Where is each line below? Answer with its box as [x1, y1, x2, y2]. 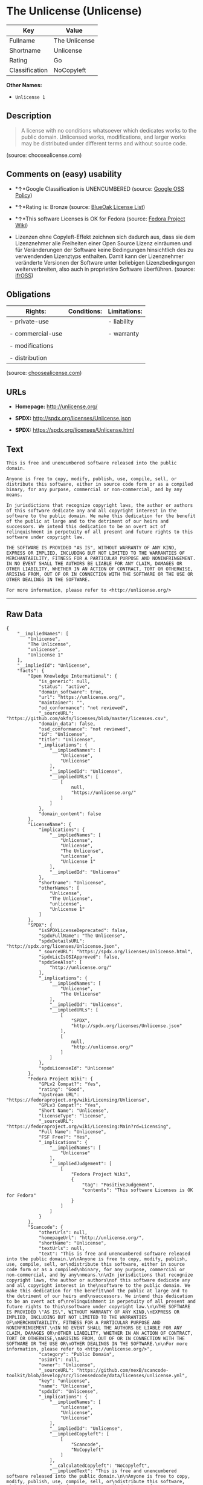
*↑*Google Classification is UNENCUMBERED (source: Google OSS [14, 185, 184, 192]
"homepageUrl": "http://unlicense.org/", [38, 1234, 145, 1241]
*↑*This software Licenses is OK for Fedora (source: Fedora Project [14, 215, 185, 222]
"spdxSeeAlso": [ [38, 959, 83, 965]
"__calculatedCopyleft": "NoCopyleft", [49, 1463, 150, 1469]
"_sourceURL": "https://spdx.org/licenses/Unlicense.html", [38, 948, 193, 954]
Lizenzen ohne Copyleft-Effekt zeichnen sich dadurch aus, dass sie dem [14, 233, 196, 240]
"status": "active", [38, 683, 91, 690]
